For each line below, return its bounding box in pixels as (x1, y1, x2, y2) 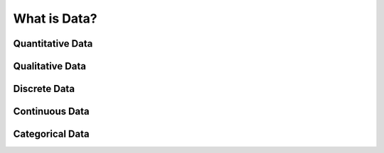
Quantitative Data (13, 38, 93, 50)
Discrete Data (13, 83, 75, 95)
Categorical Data (13, 128, 90, 140)
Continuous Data (13, 106, 90, 118)
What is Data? (13, 11, 97, 26)
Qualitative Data (13, 60, 87, 72)
